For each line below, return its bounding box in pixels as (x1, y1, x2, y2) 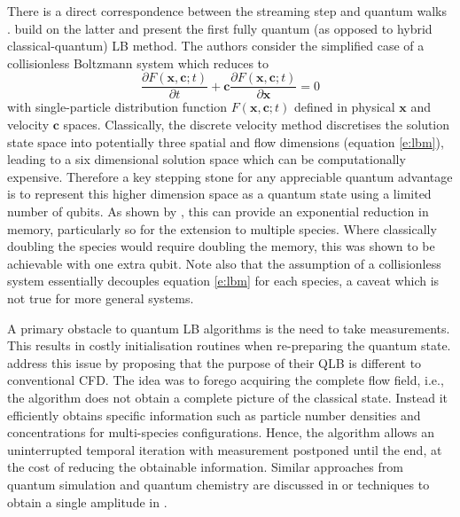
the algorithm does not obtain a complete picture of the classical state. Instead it (7, 388, 448, 406)
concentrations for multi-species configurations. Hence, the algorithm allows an (7, 423, 434, 442)
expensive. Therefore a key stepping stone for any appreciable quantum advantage (7, 167, 453, 185)
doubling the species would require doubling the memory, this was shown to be (7, 237, 435, 255)
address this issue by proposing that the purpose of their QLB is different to (7, 353, 422, 372)
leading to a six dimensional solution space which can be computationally (7, 150, 406, 168)
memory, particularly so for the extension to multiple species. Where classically (7, 219, 437, 238)
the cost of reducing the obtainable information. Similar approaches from (7, 458, 403, 476)
